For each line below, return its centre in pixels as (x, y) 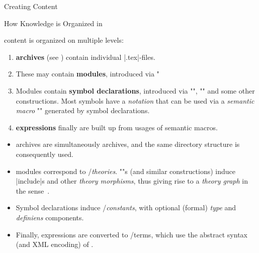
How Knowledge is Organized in (53, 23)
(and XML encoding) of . (55, 244)
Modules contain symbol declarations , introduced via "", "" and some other (135, 90)
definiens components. (50, 217)
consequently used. (45, 154)
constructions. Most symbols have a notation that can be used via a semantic (135, 100)
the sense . (33, 190)
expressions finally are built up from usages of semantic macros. (117, 127)
